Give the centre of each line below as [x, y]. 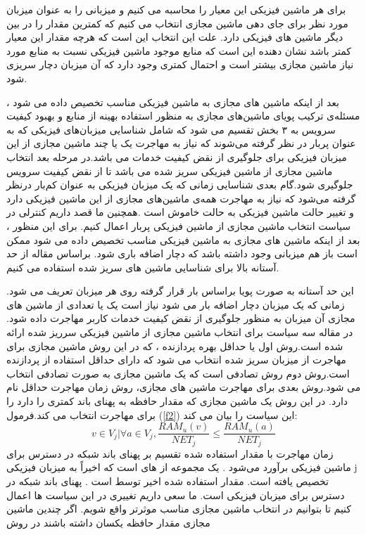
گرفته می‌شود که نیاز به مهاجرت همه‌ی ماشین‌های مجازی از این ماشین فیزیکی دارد [181, 198]
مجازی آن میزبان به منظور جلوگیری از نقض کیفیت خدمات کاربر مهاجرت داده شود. [181, 318]
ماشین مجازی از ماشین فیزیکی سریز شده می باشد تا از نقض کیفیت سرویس [170, 170]
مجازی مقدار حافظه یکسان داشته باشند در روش [108, 522]
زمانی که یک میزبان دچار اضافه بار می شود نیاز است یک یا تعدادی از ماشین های [176, 304]
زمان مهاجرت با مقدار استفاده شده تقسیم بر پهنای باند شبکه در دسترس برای [170, 453]
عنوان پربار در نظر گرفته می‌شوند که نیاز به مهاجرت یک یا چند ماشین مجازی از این [181, 143]
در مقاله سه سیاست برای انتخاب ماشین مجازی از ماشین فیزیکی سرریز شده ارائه [180, 332]
